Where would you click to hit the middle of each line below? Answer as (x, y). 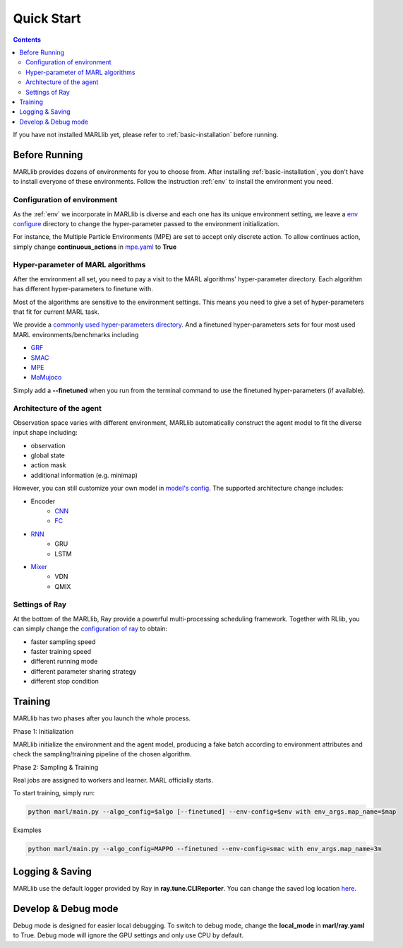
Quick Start (47, 18)
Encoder (43, 501)
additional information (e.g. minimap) (84, 475)
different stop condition (65, 681)
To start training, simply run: (54, 793)
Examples (27, 830)
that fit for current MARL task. (56, 312)
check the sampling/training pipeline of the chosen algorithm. (102, 754)
